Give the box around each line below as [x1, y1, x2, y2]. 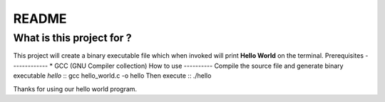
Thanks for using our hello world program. [13, 84, 138, 93]
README [13, 11, 67, 26]
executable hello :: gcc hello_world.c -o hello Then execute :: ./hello [13, 71, 212, 80]
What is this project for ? [13, 31, 132, 44]
